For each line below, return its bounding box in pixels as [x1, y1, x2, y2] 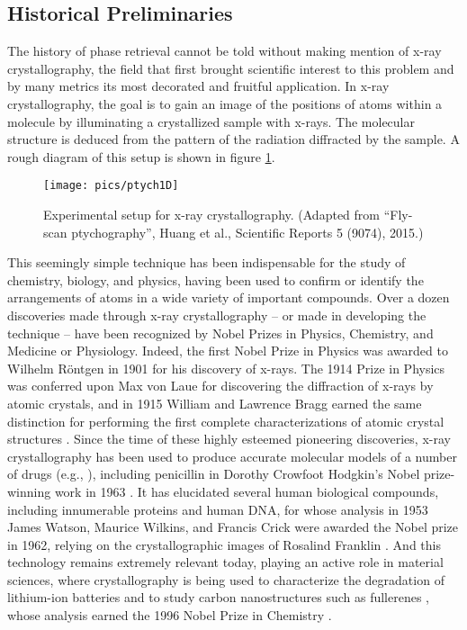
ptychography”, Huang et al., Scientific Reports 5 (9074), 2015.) [71, 222, 424, 241]
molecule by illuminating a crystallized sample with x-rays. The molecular [7, 112, 415, 130]
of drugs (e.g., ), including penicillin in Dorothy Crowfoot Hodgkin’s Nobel [7, 464, 420, 483]
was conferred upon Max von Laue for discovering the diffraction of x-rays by [7, 376, 434, 395]
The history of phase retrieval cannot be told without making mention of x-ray [7, 41, 442, 60]
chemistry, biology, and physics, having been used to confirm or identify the [7, 270, 424, 289]
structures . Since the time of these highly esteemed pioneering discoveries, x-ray [7, 429, 451, 448]
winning [7, 481, 51, 500]
